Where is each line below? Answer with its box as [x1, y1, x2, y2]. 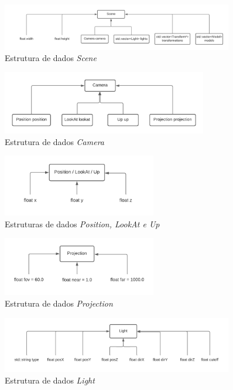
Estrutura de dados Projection [5, 297, 113, 309]
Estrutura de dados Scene [5, 52, 97, 64]
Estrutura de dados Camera [5, 135, 104, 147]
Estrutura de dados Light [5, 374, 95, 386]
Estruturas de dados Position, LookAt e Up [5, 217, 160, 230]
